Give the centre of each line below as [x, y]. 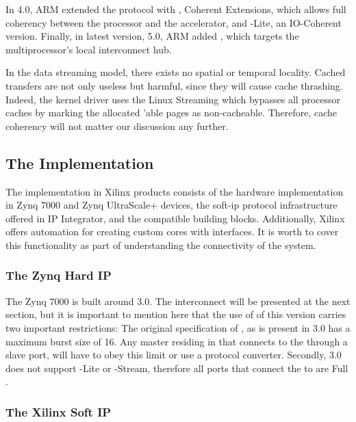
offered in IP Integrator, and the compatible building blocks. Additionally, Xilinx [175, 218]
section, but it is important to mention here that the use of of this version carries [176, 314]
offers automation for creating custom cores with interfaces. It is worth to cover [172, 232]
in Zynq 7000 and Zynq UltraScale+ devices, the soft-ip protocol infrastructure [171, 205]
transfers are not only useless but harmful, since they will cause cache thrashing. [174, 85]
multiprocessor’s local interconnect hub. [89, 49]
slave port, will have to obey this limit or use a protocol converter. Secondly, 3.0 [174, 355]
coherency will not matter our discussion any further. [117, 126]
